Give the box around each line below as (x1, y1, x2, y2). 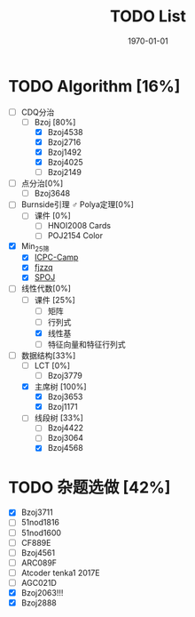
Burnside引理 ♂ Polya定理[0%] (20, 199, 135, 210)
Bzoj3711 (20, 507, 54, 517)
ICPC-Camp (34, 252, 79, 263)
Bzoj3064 (47, 433, 84, 444)
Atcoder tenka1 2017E (20, 567, 100, 578)
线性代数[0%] (20, 283, 72, 294)
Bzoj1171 (47, 402, 78, 413)
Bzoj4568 (47, 443, 83, 453)
